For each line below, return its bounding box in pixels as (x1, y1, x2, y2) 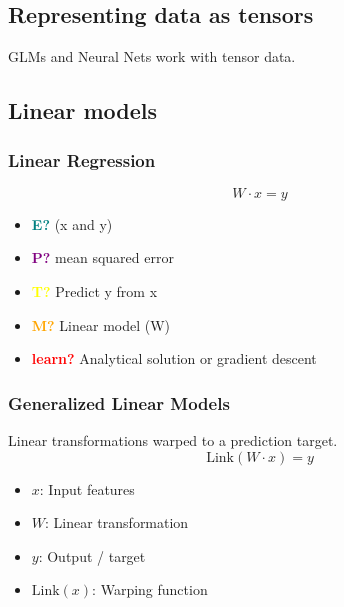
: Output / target (38, 545, 146, 566)
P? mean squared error (31, 247, 174, 268)
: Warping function (92, 579, 208, 600)
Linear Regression (8, 147, 156, 172)
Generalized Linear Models (8, 390, 230, 415)
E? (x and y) (31, 213, 113, 234)
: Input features (39, 478, 135, 499)
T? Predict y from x (31, 280, 158, 301)
